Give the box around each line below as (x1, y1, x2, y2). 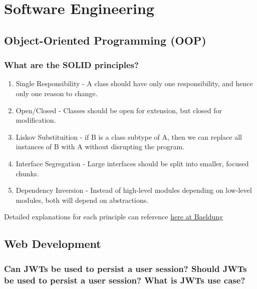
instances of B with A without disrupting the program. (16, 141, 184, 152)
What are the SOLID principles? (4, 59, 139, 71)
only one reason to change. (16, 88, 98, 98)
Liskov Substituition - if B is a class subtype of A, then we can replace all (16, 131, 242, 142)
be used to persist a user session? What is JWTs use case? (4, 273, 245, 286)
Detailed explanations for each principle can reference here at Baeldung (4, 211, 223, 222)
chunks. (16, 168, 39, 178)
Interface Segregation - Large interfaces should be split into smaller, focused (16, 158, 249, 168)
